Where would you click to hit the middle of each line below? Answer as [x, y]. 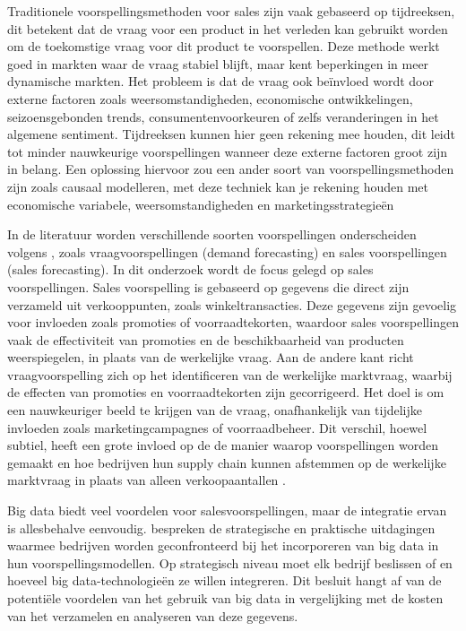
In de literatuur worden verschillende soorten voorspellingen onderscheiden [212, 234]
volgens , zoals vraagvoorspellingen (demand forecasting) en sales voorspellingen [227, 251]
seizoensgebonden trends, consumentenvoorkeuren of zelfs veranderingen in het [223, 116]
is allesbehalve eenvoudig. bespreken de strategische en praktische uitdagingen [221, 527]
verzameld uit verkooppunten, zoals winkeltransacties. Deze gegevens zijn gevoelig [232, 304]
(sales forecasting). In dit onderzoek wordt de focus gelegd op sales [190, 269]
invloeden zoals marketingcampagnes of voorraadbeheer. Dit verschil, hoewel [217, 427]
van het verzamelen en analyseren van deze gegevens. [153, 615]
